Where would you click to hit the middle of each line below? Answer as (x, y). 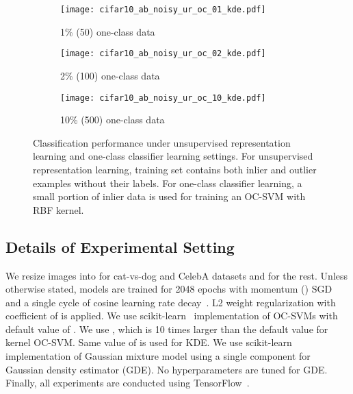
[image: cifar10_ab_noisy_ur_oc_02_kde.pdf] (163, 54)
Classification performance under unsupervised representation (162, 142)
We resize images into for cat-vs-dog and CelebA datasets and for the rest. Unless (177, 275)
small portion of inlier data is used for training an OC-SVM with (169, 196)
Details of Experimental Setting (120, 246)
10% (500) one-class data (113, 120)
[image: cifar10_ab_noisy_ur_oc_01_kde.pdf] (163, 10)
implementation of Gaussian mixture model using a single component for (158, 356)
